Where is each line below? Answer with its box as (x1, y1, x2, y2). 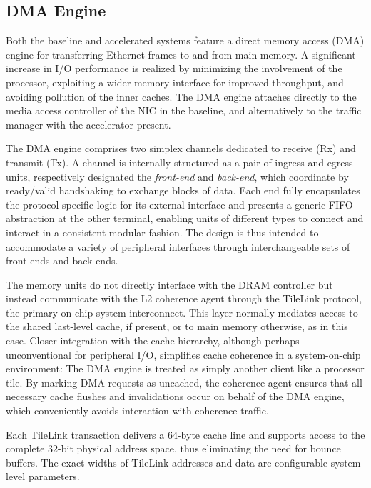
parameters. (28, 469, 80, 484)
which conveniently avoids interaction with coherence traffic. (6, 403, 269, 418)
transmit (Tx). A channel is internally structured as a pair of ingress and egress (6, 154, 353, 169)
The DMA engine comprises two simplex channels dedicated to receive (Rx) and (6, 141, 356, 156)
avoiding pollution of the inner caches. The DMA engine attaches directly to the (6, 89, 357, 104)
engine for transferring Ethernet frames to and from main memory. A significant (6, 46, 356, 61)
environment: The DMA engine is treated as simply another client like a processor (6, 361, 365, 376)
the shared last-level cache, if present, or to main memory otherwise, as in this (6, 319, 348, 334)
